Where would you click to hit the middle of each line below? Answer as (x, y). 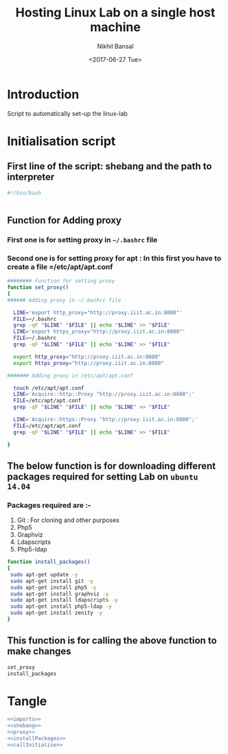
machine (115, 27)
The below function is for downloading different (112, 466)
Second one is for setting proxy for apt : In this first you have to (114, 258)
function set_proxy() (38, 287)
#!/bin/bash (24, 193)
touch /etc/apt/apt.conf (49, 388)
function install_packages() (49, 562)
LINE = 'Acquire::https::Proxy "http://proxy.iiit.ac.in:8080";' (105, 420)
